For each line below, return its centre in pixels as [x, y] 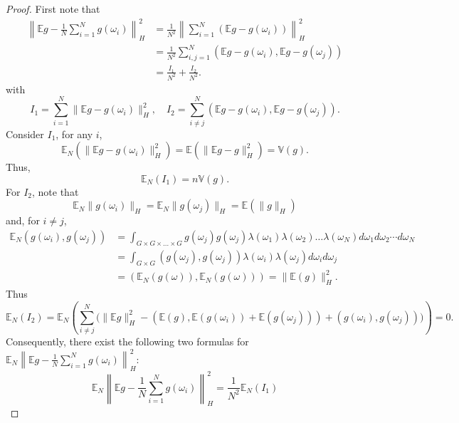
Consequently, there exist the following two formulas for [127, 341]
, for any [74, 134]
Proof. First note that [53, 9]
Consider [25, 134]
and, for [23, 220]
